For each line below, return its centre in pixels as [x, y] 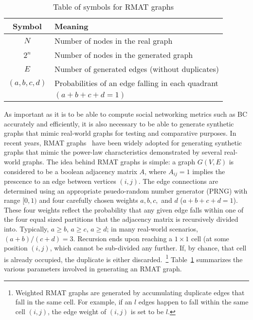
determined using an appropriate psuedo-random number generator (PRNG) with [126, 190]
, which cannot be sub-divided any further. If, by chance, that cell [148, 248]
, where [155, 171]
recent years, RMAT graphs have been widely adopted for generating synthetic [123, 142]
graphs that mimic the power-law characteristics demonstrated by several [113, 152]
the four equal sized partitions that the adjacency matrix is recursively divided [121, 219]
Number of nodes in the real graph [113, 41]
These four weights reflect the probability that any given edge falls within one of [124, 209]
